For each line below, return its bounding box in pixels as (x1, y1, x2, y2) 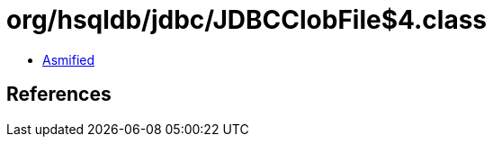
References (6, 83, 112, 106)
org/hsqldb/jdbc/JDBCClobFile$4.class (6, 4, 488, 35)
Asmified (42, 51, 95, 67)
